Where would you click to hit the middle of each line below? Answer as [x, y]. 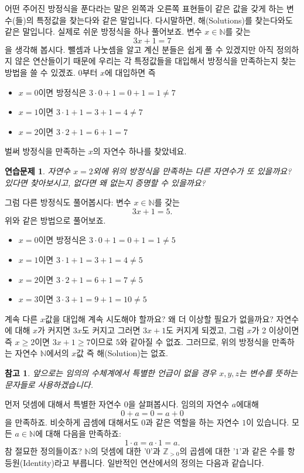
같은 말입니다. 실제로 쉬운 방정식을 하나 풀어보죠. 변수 [103, 31]
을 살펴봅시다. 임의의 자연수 [179, 404]
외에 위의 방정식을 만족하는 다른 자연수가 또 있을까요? [192, 170]
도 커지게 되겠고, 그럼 [205, 330]
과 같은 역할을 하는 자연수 [192, 422]
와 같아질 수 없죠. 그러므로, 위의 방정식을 [194, 341]
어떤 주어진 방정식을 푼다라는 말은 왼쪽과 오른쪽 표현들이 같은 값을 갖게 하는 [144, 8]
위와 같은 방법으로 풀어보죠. [55, 220]
